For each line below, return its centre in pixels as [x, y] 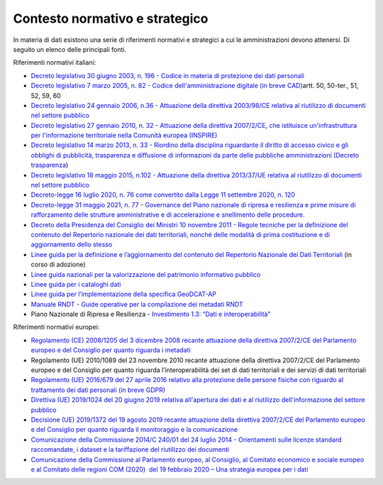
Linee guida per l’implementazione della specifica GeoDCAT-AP [123, 294]
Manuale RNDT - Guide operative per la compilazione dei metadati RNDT [137, 304]
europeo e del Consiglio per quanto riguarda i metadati [111, 350]
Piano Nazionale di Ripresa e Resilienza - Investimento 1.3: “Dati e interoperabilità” [151, 314]
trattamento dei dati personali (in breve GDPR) [98, 390]
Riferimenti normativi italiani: [55, 62]
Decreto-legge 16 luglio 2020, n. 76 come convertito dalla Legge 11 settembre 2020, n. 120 [163, 195]
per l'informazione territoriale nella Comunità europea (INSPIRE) [124, 136]
